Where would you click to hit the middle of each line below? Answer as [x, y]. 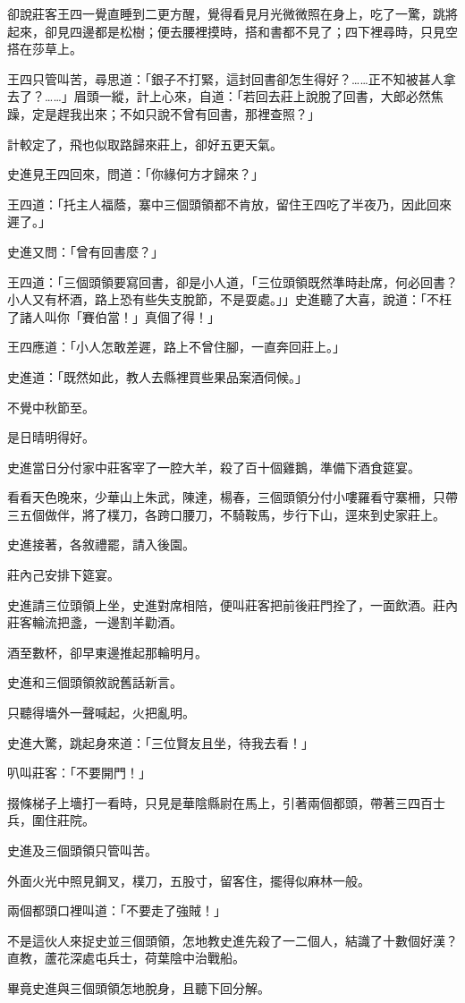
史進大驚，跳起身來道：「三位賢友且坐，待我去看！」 [161, 742]
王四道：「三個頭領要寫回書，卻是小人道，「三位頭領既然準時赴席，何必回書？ [232, 281]
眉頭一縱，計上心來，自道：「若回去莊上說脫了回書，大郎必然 [252, 96]
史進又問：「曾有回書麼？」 [85, 251]
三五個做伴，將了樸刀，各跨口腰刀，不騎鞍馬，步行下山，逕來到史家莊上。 [226, 514]
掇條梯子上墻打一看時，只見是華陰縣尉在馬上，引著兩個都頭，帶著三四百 [220, 802]
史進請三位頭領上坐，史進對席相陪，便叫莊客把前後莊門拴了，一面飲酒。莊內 [232, 604]
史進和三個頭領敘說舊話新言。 [95, 682]
